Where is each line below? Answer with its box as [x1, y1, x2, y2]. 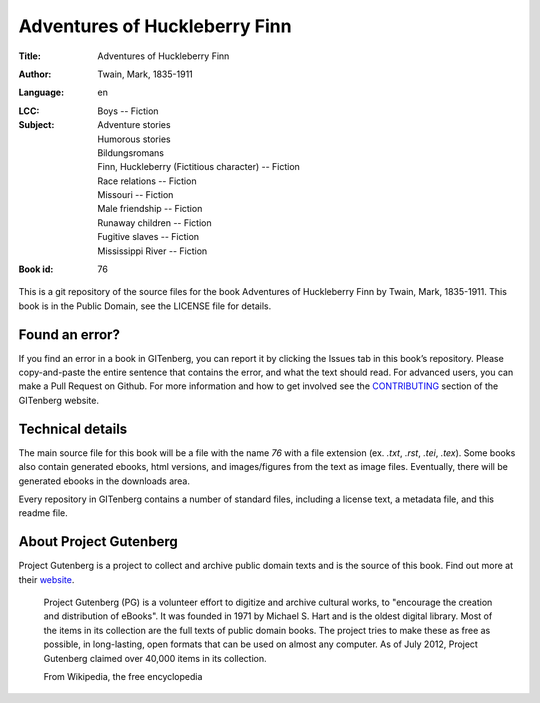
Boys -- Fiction [97, 105, 159, 117]
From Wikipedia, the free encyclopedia [43, 670, 203, 682]
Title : [18, 50, 42, 62]
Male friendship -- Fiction [97, 203, 203, 215]
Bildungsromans [97, 146, 165, 159]
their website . [18, 573, 75, 585]
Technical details [18, 420, 128, 437]
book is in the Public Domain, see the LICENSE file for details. [18, 300, 272, 312]
